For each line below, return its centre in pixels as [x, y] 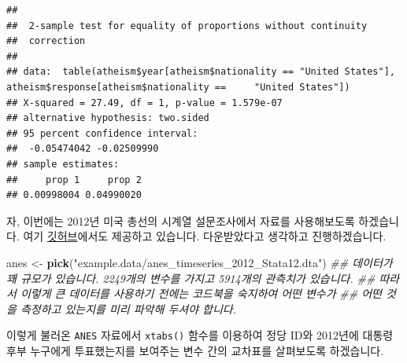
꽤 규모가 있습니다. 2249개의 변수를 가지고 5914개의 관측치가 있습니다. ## [191, 278]
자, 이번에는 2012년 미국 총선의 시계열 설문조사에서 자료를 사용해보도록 [181, 220]
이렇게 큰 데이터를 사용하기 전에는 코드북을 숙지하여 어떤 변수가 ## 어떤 [201, 293]
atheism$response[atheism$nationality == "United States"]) [178, 87]
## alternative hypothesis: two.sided [108, 118]
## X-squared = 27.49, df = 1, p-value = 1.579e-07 [144, 103]
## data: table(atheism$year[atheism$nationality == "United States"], [201, 72]
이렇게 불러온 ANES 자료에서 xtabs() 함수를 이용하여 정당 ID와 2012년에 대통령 [200, 335]
